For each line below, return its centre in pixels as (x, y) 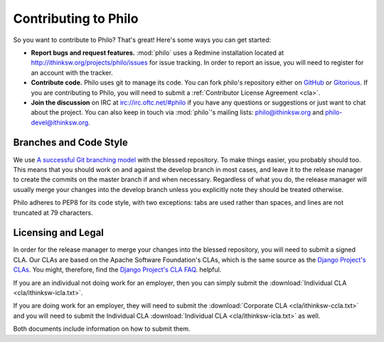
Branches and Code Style (70, 143)
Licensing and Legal (59, 233)
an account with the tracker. (72, 73)
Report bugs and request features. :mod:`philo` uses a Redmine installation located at (158, 53)
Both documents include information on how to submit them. (102, 329)
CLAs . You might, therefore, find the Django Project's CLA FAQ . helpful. (117, 269)
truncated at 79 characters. (53, 213)
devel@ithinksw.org (60, 122)
